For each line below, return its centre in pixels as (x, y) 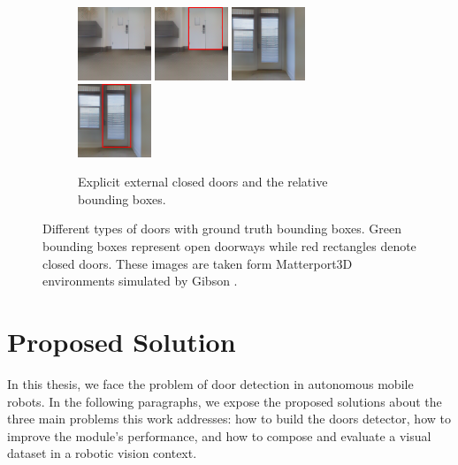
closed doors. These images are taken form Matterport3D (198, 263)
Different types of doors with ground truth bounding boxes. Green (222, 229)
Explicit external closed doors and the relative (203, 182)
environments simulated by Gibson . (140, 281)
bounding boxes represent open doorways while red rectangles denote (229, 246)
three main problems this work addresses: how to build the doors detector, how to (229, 419)
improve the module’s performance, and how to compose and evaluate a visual (219, 435)
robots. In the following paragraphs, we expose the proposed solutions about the (225, 401)
